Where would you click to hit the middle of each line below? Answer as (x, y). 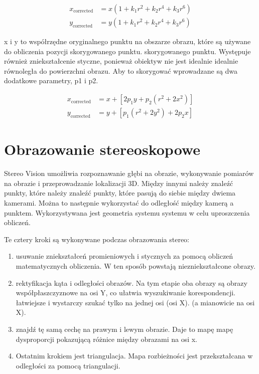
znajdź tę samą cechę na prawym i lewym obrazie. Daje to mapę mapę (124, 329)
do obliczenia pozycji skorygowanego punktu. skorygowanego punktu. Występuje (127, 51)
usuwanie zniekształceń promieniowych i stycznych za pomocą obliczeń (124, 256)
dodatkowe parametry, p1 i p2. (51, 80)
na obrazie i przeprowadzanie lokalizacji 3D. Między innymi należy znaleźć (119, 183)
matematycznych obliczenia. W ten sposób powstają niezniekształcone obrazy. (136, 265)
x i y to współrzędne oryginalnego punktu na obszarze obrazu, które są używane (127, 41)
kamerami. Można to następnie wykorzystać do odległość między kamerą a (119, 203)
